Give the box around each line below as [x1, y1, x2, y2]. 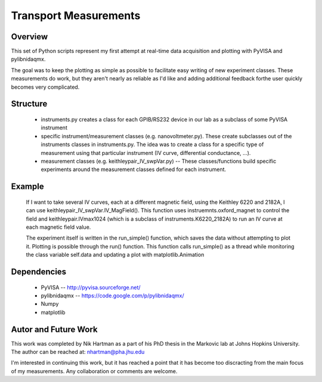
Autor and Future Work [11, 324, 98, 334]
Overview [11, 32, 48, 42]
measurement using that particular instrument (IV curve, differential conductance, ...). [41, 149, 251, 156]
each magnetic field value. [26, 223, 91, 231]
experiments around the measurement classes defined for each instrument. [41, 166, 227, 173]
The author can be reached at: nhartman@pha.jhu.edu [11, 349, 145, 355]
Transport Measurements [11, 9, 141, 22]
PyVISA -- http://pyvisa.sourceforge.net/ [41, 284, 141, 291]
